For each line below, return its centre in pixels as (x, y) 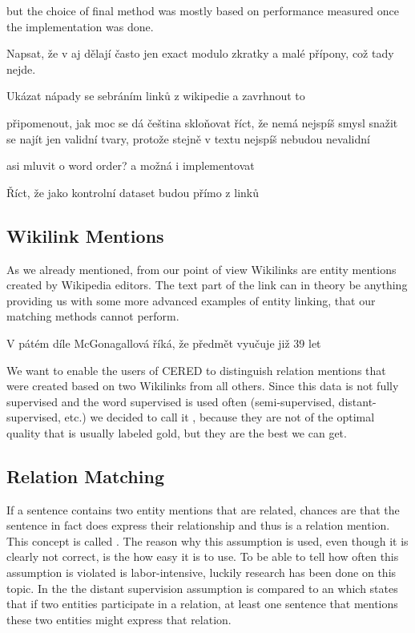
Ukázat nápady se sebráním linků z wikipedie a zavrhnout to (156, 96)
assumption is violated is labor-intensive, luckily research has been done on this (201, 573)
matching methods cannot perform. (93, 316)
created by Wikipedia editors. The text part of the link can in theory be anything (207, 285)
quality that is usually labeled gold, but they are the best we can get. (177, 432)
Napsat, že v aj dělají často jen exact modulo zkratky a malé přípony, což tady (200, 53)
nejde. (21, 69)
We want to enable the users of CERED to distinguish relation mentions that (196, 370)
